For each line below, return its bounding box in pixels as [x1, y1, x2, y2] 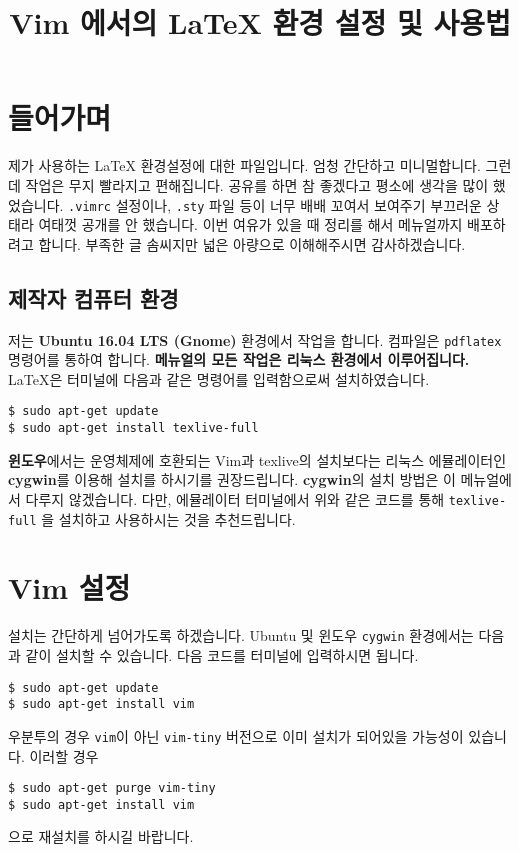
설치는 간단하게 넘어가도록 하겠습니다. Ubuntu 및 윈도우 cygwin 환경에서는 [8, 625, 474, 646]
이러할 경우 [29, 745, 99, 766]
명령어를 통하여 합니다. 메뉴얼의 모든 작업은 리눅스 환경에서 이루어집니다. [8, 349, 470, 370]
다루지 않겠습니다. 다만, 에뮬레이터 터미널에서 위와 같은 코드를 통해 [25, 488, 445, 509]
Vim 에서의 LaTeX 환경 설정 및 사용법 [9, 2, 511, 43]
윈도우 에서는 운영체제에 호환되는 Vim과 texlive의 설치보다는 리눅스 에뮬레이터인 [8, 449, 507, 470]
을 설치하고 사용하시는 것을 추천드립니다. [41, 508, 296, 529]
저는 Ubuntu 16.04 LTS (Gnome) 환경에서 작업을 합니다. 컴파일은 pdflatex [8, 329, 502, 350]
